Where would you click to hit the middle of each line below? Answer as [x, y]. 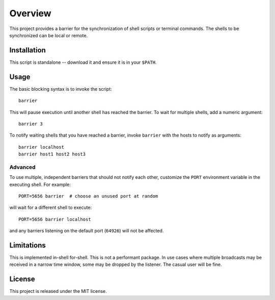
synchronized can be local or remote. [49, 35]
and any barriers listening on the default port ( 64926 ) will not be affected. [87, 231]
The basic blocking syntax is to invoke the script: [61, 89]
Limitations [28, 245]
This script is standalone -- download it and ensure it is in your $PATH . [83, 62]
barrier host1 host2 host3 [52, 154]
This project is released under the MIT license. [58, 291]
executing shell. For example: [40, 184]
